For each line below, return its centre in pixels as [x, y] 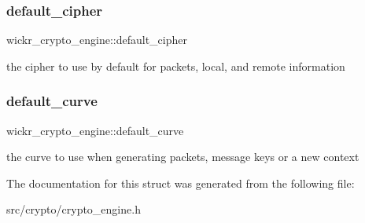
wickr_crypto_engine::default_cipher [97, 40]
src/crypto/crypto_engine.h [74, 209]
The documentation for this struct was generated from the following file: [181, 183]
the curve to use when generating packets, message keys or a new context [183, 157]
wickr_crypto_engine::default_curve [95, 130]
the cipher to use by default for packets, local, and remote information [176, 66]
